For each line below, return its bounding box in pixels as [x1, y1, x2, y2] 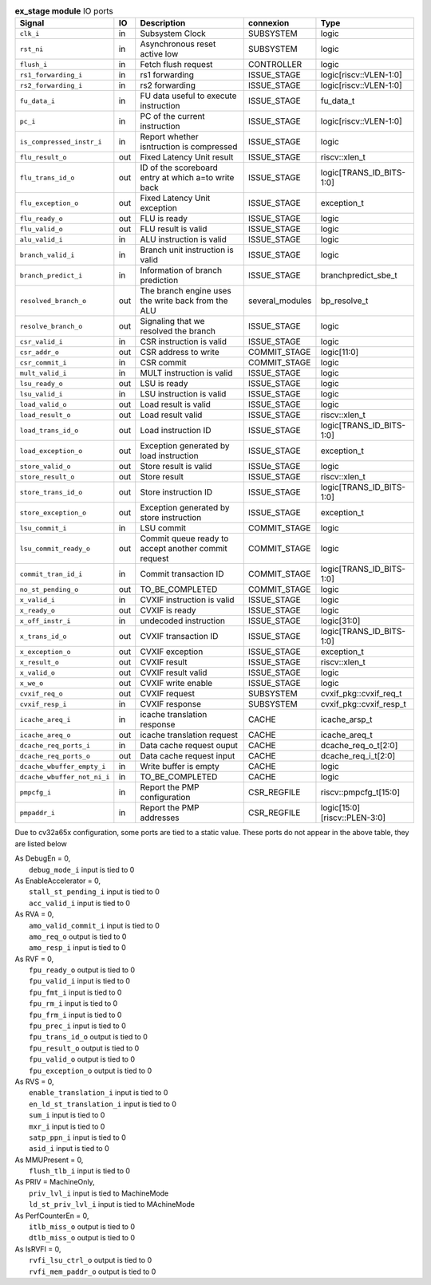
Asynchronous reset [140, 38, 216, 49]
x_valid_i [19, 595, 56, 604]
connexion [247, 18, 290, 29]
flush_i [19, 60, 48, 69]
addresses [140, 812, 180, 823]
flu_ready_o [19, 214, 63, 223]
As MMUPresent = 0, [14, 1155, 84, 1165]
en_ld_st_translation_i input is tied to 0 [29, 1099, 177, 1109]
